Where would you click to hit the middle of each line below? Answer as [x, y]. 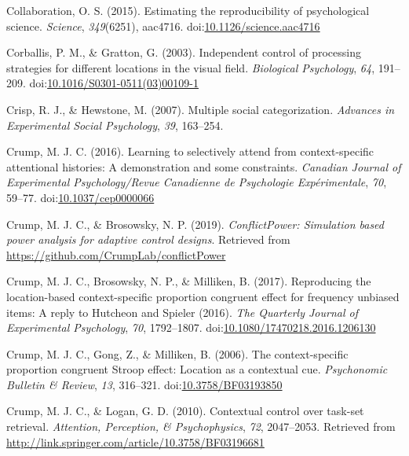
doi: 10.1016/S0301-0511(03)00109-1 [114, 83]
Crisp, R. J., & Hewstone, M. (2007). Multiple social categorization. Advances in [201, 109]
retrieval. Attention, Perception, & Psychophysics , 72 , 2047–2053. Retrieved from [201, 427]
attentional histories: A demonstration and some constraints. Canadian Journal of [204, 166]
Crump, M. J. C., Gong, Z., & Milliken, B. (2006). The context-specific [177, 353]
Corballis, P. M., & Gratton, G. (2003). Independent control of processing [184, 52]
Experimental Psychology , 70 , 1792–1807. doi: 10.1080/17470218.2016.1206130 [191, 327]
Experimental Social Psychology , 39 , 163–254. [115, 125]
